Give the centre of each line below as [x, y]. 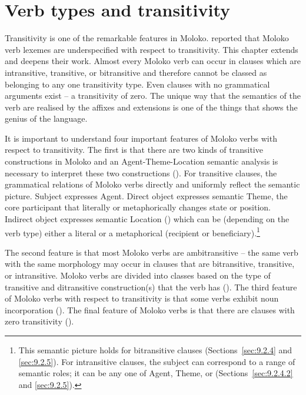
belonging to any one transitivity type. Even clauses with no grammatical [137, 84]
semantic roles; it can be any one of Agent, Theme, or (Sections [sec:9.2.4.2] [156, 373]
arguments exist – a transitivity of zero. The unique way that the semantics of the [153, 96]
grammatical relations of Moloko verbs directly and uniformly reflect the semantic [152, 184]
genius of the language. [46, 118]
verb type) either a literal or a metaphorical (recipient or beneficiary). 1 [132, 232]
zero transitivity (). [39, 321]
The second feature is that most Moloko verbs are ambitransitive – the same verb [152, 252]
